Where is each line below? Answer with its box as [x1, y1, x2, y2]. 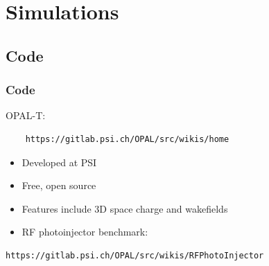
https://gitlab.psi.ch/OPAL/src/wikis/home [25, 134, 229, 144]
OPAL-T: [6, 108, 46, 123]
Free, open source [21, 178, 96, 193]
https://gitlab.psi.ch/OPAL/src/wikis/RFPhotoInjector [6, 250, 264, 260]
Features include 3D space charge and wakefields [21, 201, 228, 215]
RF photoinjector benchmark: [21, 224, 148, 239]
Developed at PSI [21, 154, 97, 169]
